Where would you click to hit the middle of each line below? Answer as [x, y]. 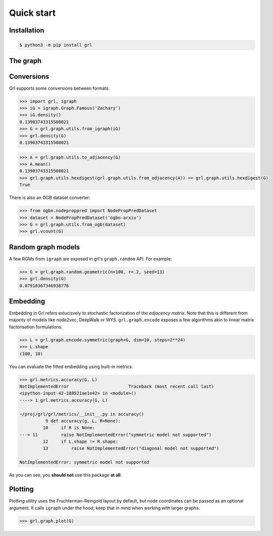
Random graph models [45, 247]
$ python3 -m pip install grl [56, 45]
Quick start [32, 13]
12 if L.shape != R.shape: [80, 442]
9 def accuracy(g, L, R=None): [83, 421]
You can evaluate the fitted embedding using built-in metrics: [71, 367]
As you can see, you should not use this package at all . [65, 475]
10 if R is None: [69, 428]
